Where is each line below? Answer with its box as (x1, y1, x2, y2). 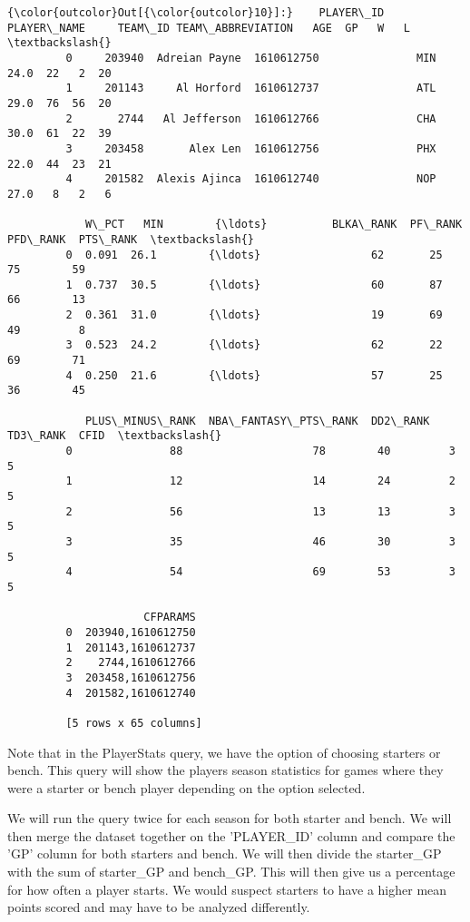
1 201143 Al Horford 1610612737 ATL (65, 82, 436, 95)
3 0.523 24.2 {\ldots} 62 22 (65, 338, 443, 352)
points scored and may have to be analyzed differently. (7, 897, 310, 917)
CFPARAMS (143, 611, 196, 624)
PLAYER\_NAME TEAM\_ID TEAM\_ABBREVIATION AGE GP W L (7, 21, 410, 34)
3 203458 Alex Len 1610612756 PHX (65, 142, 436, 155)
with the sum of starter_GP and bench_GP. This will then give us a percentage (7, 862, 455, 881)
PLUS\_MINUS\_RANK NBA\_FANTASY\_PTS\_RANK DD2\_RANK (84, 414, 430, 427)
